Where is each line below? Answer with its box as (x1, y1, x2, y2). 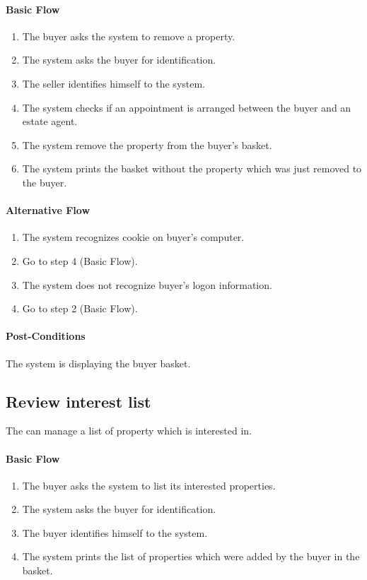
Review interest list (6, 390, 151, 412)
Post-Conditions (6, 329, 86, 343)
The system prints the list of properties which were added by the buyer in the (22, 549, 360, 564)
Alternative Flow (6, 203, 91, 218)
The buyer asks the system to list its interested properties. (22, 478, 276, 492)
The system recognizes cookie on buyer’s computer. (22, 230, 245, 244)
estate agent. (22, 114, 78, 129)
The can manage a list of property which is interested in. (6, 423, 252, 438)
